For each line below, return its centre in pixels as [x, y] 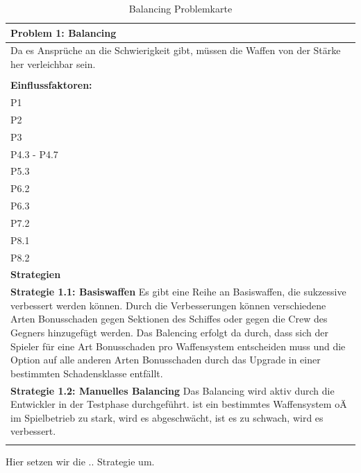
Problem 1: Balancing [64, 32]
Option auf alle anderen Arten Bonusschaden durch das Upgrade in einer [166, 360]
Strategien [36, 274]
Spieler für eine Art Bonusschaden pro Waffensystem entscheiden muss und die [178, 346]
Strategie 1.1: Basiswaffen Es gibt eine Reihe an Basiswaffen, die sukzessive [178, 292]
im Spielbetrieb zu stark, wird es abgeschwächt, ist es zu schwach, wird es [167, 417]
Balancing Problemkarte [180, 8]
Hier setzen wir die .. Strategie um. [80, 461]
